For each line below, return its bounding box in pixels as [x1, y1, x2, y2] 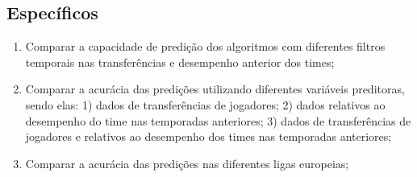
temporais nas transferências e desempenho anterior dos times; [25, 53, 335, 70]
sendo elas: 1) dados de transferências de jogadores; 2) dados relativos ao [25, 96, 386, 113]
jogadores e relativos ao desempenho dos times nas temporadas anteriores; [25, 128, 392, 145]
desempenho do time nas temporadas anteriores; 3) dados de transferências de [25, 112, 411, 129]
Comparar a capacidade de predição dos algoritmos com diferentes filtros [25, 38, 386, 55]
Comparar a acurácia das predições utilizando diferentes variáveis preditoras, [25, 80, 405, 97]
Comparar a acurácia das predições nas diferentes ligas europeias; [25, 154, 349, 171]
